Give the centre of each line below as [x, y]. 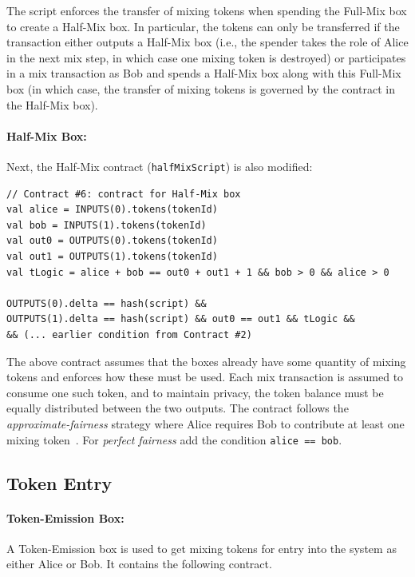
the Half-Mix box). [52, 104]
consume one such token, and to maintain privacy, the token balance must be [195, 392]
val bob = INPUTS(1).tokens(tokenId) [107, 225]
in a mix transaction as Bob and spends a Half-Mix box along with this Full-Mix [204, 73]
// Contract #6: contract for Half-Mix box [124, 194]
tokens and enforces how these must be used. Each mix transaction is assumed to [205, 377]
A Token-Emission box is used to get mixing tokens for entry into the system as [202, 548]
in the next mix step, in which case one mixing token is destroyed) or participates [206, 57]
